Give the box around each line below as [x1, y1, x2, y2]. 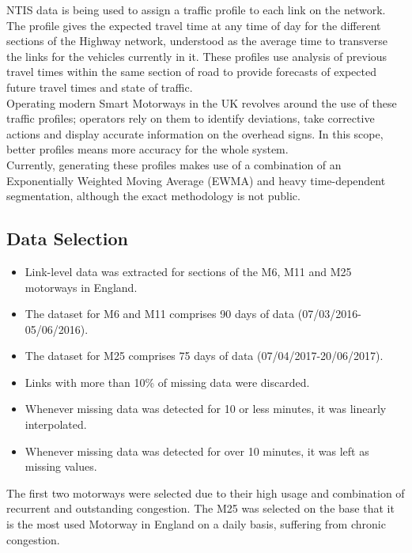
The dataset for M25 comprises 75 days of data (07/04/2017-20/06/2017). [25, 347, 384, 364]
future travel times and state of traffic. [6, 78, 193, 95]
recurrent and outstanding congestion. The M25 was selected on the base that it [6, 500, 395, 517]
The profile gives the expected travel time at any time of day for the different [6, 17, 381, 33]
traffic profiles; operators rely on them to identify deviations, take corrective [6, 110, 375, 127]
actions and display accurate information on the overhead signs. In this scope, [6, 125, 384, 142]
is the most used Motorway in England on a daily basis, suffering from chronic [6, 516, 386, 532]
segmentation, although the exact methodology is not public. [6, 187, 300, 204]
